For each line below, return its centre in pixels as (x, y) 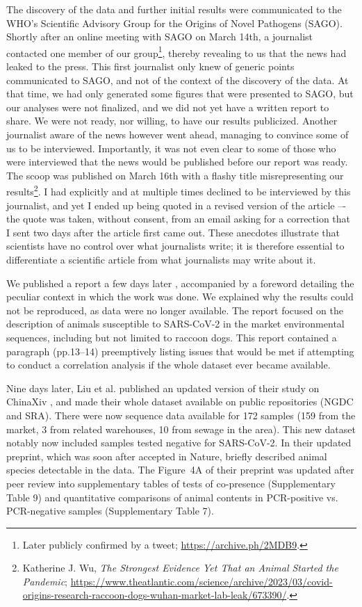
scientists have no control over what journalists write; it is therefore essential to (175, 246)
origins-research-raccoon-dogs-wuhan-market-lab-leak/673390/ (155, 595)
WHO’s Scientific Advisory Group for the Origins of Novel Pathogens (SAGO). (174, 23)
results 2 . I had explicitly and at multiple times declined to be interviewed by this (179, 191)
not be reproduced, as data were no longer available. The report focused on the (175, 310)
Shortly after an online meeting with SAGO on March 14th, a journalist (159, 37)
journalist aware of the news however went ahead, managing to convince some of (178, 134)
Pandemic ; (45, 581)
